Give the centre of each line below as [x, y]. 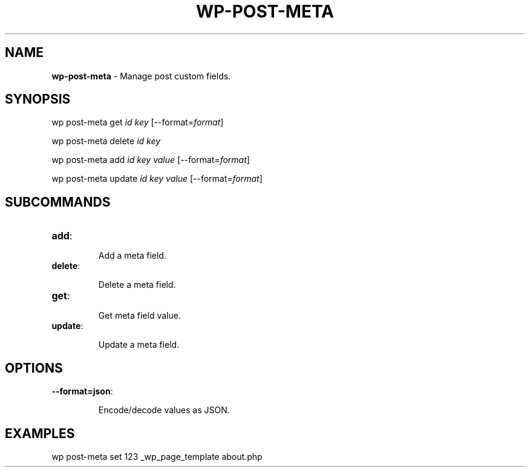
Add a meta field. [132, 256]
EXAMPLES [40, 433]
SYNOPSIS [38, 99]
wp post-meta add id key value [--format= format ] [151, 160]
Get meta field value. [139, 316]
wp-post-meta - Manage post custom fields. [141, 76]
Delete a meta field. [137, 285]
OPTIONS [34, 368]
